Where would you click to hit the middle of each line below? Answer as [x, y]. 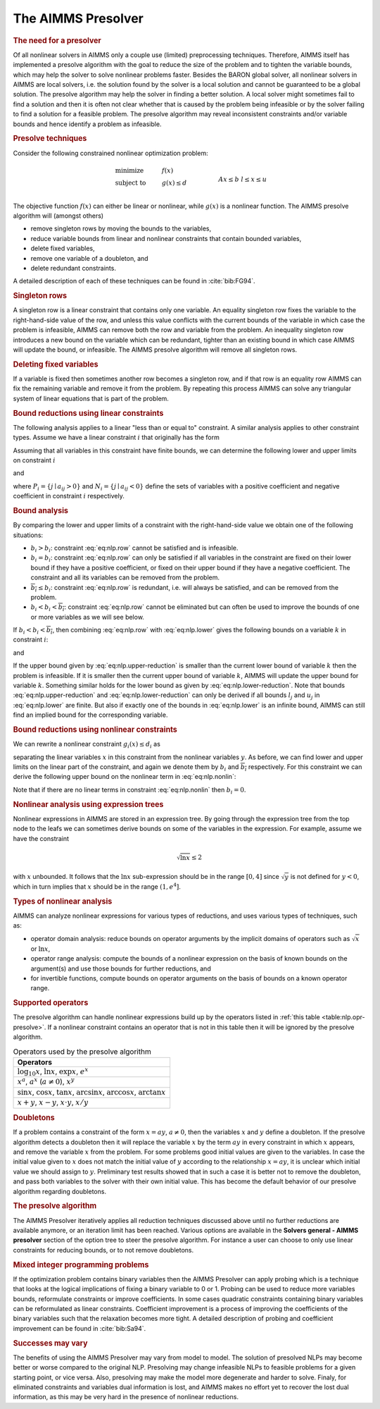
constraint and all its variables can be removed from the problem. [125, 577]
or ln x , [40, 949]
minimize [129, 170]
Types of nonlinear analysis [63, 901]
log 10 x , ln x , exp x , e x [53, 1071]
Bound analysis [40, 510]
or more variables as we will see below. [87, 617]
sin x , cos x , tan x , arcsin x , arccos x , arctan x [91, 1092]
